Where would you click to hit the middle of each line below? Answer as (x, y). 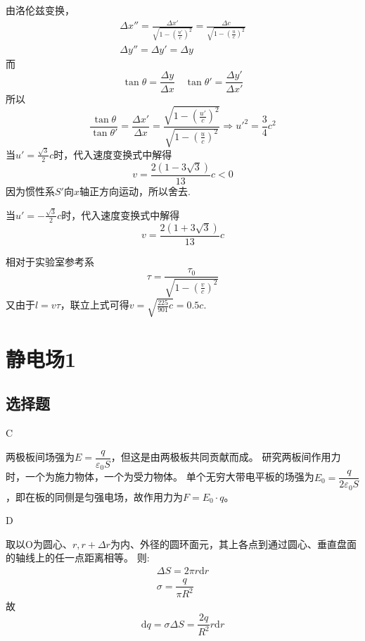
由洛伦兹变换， (40, 10)
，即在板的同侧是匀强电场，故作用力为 (94, 496)
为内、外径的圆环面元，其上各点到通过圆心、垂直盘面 (233, 543)
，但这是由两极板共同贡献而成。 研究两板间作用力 (226, 457)
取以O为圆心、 (39, 543)
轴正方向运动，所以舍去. (135, 191)
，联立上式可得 (95, 305)
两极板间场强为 (40, 457)
